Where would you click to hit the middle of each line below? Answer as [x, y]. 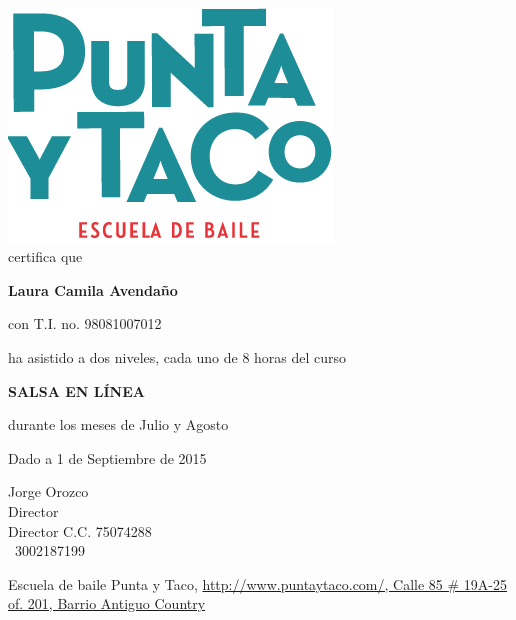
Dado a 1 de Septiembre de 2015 [107, 457]
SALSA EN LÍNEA [76, 390]
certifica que [45, 256]
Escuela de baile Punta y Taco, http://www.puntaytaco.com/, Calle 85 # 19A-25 [258, 583]
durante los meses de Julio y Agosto [118, 424]
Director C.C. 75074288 [80, 530]
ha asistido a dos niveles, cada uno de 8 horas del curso [177, 356]
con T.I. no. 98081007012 [85, 323]
